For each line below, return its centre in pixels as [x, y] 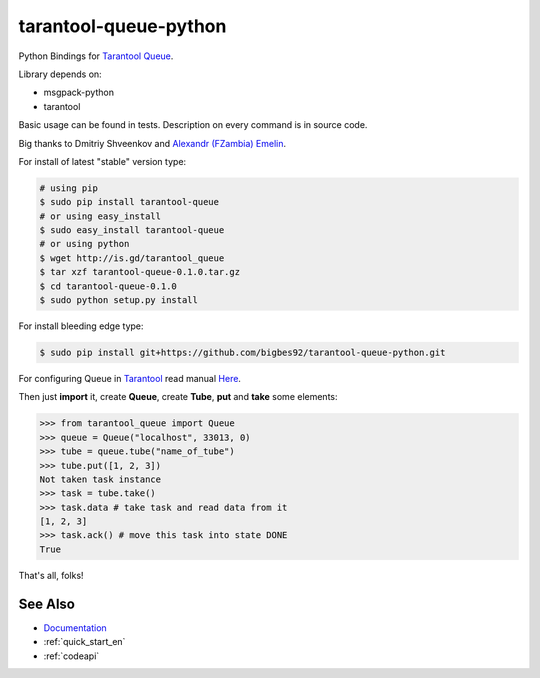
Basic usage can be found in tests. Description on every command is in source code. [193, 125]
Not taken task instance [100, 479]
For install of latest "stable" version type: [102, 161]
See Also [46, 603]
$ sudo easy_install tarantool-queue [132, 230]
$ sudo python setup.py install [119, 300]
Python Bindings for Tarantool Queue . [96, 56]
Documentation [75, 627]
